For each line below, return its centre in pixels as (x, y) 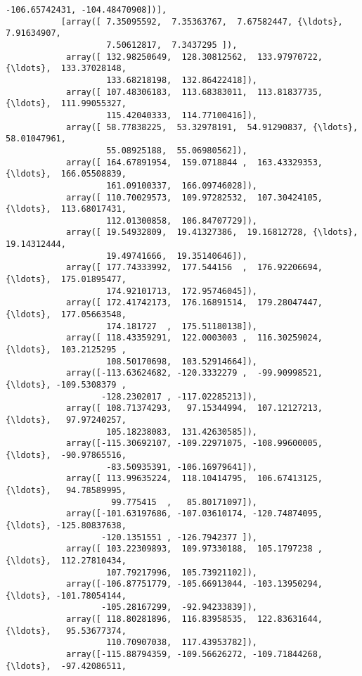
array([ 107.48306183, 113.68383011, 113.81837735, (194, 92)
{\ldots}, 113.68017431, (66, 209)
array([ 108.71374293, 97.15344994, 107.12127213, (194, 408)
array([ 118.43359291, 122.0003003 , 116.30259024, (194, 338)
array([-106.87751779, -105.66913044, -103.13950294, (194, 584)
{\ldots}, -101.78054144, (66, 595)
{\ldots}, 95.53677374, (66, 631)
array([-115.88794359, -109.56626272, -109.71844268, (194, 655)
